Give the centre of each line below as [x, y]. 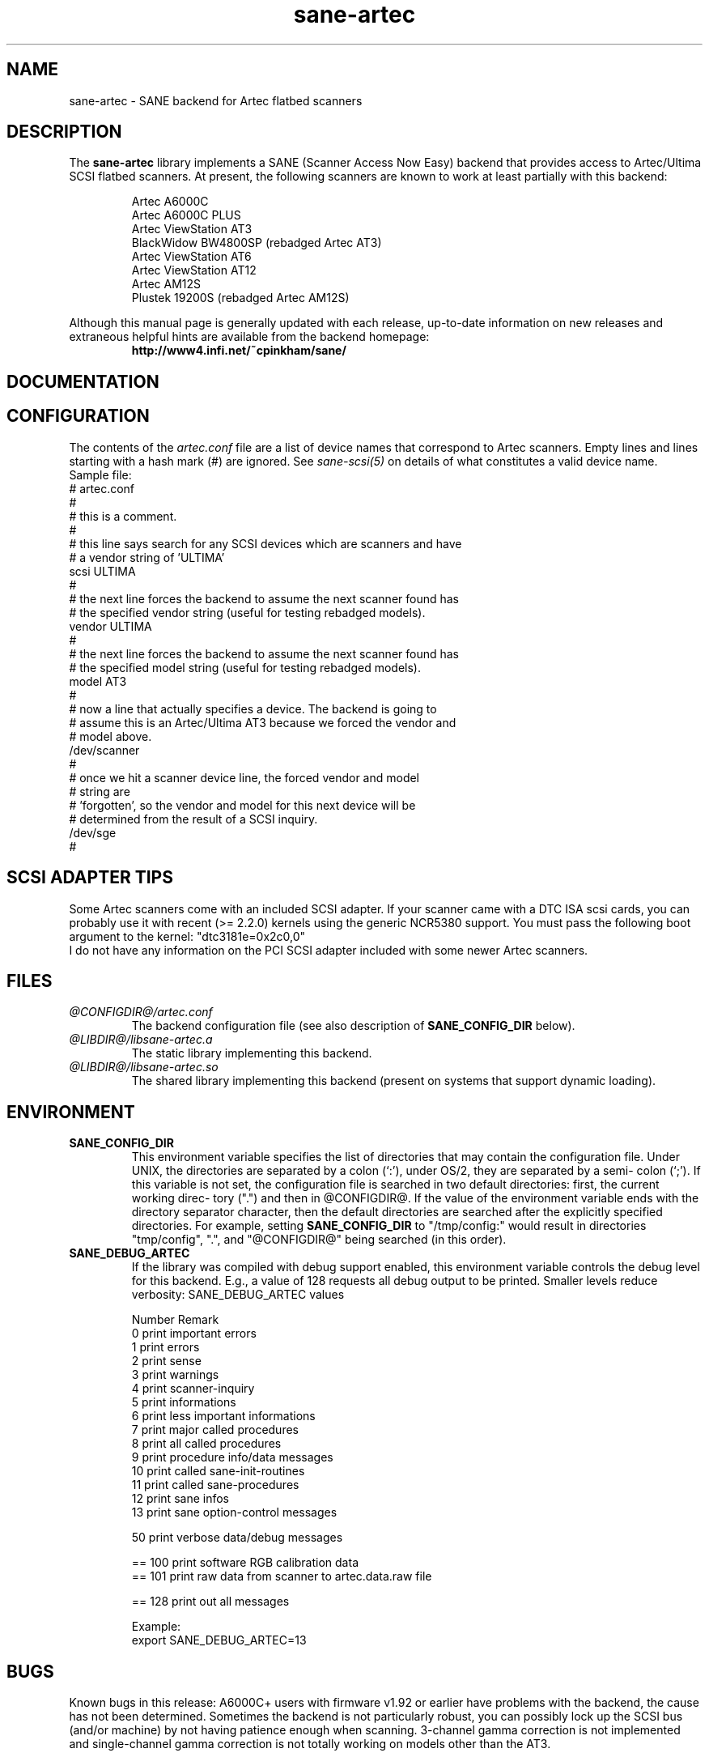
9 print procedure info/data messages [232, 1457]
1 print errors [166, 1347]
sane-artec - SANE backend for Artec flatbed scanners [216, 100]
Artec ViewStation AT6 [191, 257]
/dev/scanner [104, 750]
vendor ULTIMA [110, 626]
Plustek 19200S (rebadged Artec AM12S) [240, 298]
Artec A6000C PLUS [186, 215]
